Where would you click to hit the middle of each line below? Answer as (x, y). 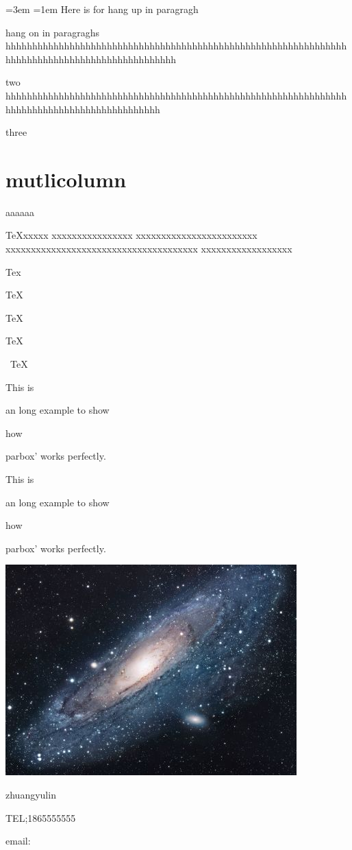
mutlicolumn (66, 179)
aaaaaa (20, 212)
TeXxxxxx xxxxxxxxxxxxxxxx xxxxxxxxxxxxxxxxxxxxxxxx (131, 235)
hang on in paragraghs (53, 32)
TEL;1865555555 (41, 817)
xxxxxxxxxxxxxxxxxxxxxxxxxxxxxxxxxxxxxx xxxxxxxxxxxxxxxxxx (149, 249)
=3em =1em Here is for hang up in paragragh (102, 9)
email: (18, 841)
